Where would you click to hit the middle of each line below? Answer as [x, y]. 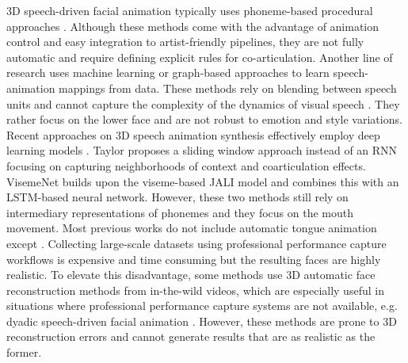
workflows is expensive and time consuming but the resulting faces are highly [194, 259]
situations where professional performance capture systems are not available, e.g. [202, 306]
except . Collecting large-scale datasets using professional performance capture [196, 243]
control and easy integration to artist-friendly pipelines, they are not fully [185, 42]
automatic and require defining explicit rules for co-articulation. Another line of [200, 57]
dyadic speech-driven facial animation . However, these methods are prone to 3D [202, 321]
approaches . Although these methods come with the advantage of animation [193, 26]
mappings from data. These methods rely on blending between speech [228, 88]
